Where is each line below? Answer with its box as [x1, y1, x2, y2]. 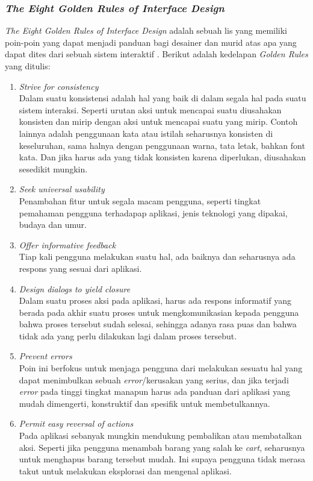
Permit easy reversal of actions [19, 417, 134, 430]
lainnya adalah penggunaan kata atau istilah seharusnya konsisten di [19, 127, 273, 139]
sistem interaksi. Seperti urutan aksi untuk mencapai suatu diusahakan [19, 103, 282, 116]
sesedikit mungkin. [19, 162, 88, 175]
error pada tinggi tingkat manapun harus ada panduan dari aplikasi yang [19, 385, 290, 398]
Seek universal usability [19, 183, 105, 195]
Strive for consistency [19, 80, 99, 92]
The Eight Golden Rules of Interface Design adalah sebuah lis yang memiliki [5, 24, 287, 37]
